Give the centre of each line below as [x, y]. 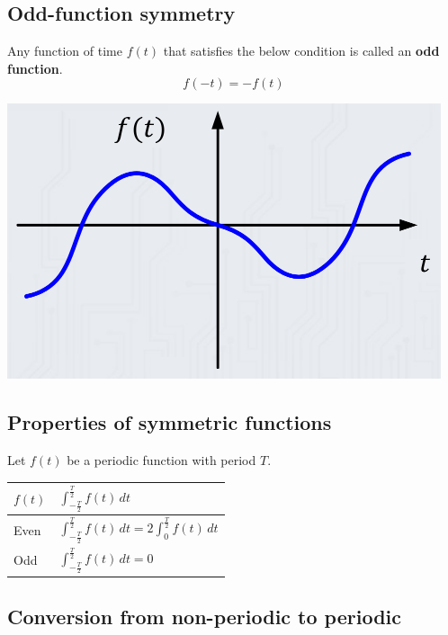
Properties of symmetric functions [170, 422]
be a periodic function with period [161, 460]
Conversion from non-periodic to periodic [205, 617]
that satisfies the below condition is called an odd [301, 51]
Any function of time [65, 51]
